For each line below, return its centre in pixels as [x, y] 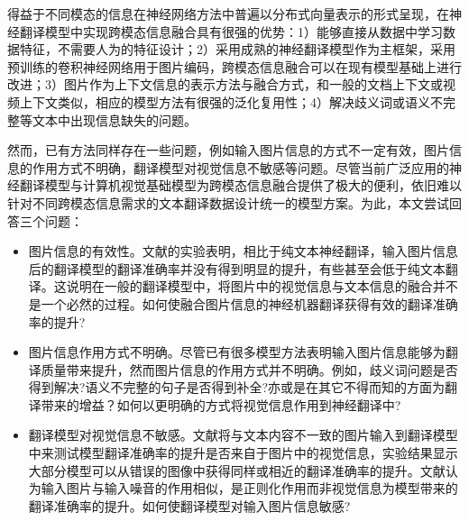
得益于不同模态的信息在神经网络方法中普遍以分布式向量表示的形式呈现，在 [228, 14]
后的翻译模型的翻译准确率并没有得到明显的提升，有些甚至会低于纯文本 [237, 268]
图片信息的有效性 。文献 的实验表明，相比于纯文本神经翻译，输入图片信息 [243, 251]
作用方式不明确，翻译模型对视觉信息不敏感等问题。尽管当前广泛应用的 [240, 167]
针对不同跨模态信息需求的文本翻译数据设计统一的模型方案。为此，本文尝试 [228, 202]
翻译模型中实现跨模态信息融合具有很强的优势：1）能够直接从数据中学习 [231, 31]
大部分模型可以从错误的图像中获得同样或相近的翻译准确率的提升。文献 [237, 470]
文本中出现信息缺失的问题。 [114, 119]
